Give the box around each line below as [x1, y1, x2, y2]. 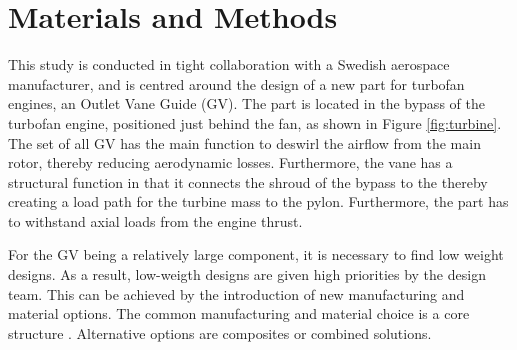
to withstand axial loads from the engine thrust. [8, 210, 303, 231]
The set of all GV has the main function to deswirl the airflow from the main [8, 132, 481, 153]
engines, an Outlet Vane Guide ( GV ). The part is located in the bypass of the [8, 93, 485, 114]
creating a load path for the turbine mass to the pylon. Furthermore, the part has [8, 191, 509, 212]
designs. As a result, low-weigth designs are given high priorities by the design [8, 264, 486, 285]
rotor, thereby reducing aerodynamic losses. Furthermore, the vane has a [8, 152, 453, 173]
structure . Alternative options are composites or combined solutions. [8, 322, 432, 343]
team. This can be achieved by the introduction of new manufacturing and [8, 283, 465, 304]
